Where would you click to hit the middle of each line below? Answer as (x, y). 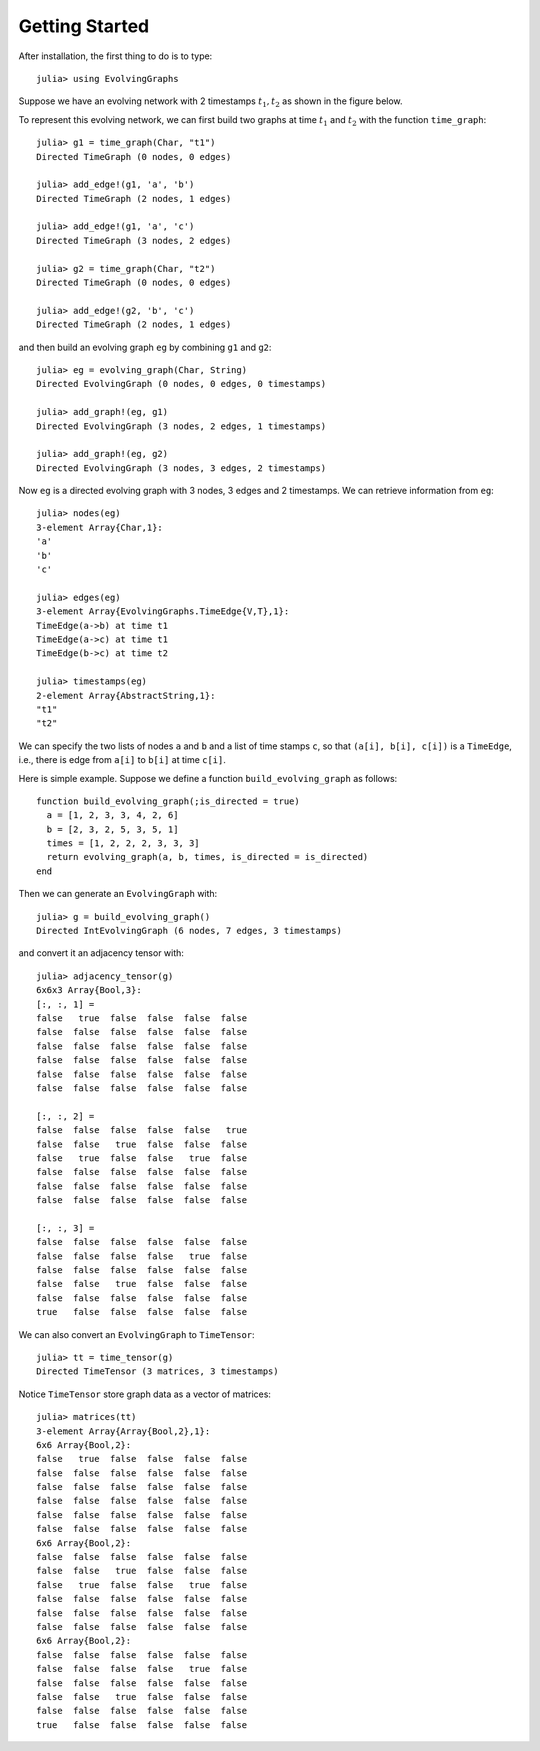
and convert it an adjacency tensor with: (101, 953)
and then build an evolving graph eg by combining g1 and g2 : (145, 347)
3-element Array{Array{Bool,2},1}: (123, 1431)
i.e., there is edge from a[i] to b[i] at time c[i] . (122, 760)
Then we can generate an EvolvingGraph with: (118, 894)
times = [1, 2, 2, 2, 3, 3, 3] (123, 843)
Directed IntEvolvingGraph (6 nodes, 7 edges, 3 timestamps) (189, 931)
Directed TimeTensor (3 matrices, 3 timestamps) (157, 1371)
